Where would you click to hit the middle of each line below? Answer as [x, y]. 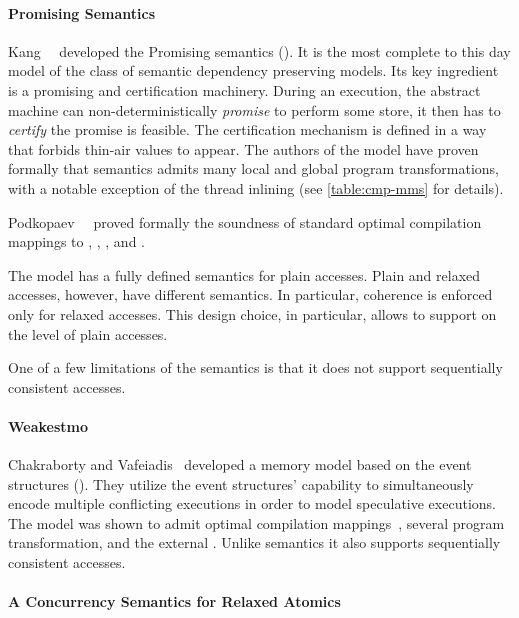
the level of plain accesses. [88, 333]
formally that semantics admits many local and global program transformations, [253, 168]
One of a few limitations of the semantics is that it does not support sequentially [255, 367]
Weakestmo [48, 425]
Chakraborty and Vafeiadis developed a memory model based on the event [240, 464]
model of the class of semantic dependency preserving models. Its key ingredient [253, 70]
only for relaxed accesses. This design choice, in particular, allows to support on [252, 313]
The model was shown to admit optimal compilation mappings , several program [256, 522]
